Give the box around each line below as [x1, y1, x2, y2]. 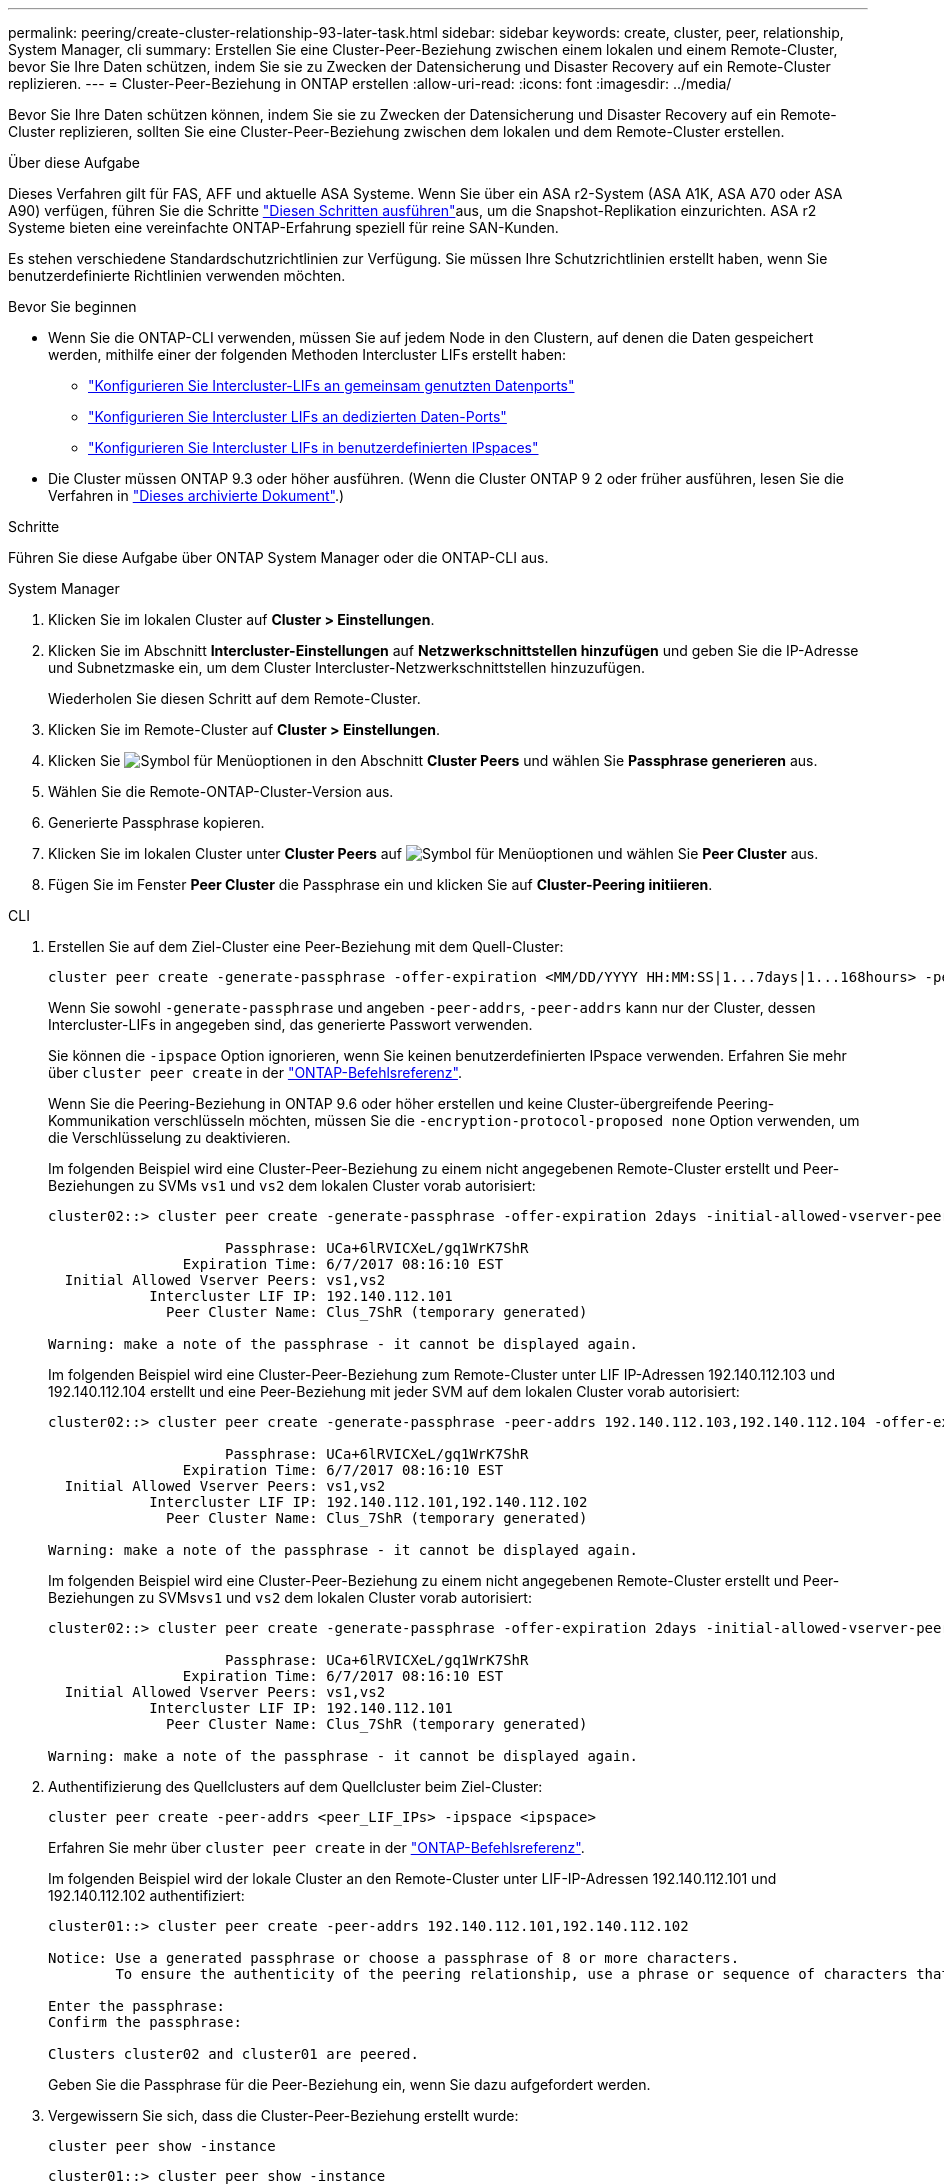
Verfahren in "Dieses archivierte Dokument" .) [48, 487, 345, 504]
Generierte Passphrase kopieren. [48, 814, 265, 831]
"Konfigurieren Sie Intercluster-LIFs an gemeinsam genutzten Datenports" [88, 377, 575, 394]
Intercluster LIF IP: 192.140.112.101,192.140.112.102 [149, 1494, 588, 1510]
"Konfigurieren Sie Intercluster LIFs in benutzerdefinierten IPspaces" [88, 439, 539, 456]
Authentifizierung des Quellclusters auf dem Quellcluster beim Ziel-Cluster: [48, 1778, 543, 1795]
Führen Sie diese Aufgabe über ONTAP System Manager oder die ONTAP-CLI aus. [8, 549, 549, 566]
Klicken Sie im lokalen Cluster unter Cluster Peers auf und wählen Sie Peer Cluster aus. [48, 845, 819, 862]
